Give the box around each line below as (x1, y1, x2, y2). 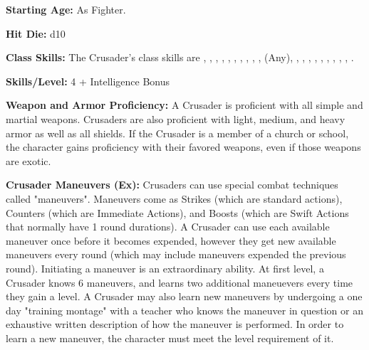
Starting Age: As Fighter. (6, 2, 126, 16)
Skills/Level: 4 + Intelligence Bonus (6, 73, 170, 88)
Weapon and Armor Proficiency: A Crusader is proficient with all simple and (6, 97, 363, 112)
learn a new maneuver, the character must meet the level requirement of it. (6, 330, 334, 345)
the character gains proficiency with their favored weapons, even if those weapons (6, 139, 361, 154)
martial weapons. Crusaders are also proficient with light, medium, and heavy (6, 111, 345, 126)
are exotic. (6, 153, 51, 168)
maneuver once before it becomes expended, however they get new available (6, 233, 336, 248)
